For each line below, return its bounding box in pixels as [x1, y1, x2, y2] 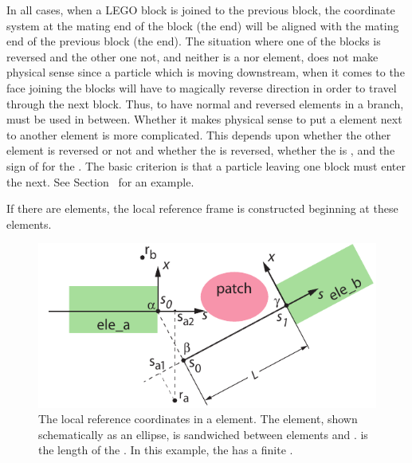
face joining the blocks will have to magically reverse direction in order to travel [6, 79, 397, 96]
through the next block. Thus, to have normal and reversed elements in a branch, [6, 95, 404, 112]
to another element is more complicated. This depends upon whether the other [6, 126, 391, 143]
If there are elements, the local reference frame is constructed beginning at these [6, 200, 398, 217]
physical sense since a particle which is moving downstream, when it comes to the [6, 64, 405, 80]
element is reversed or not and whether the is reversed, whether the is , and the [6, 142, 395, 159]
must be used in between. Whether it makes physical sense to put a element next [6, 111, 402, 128]
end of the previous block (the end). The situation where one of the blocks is [6, 33, 381, 49]
